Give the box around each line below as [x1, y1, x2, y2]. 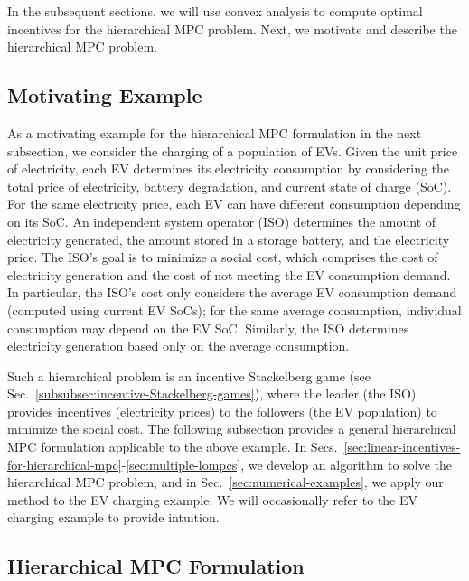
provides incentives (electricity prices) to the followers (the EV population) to [7, 401, 437, 420]
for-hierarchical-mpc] [7, 454, 122, 473]
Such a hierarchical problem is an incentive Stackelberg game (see [7, 366, 371, 385]
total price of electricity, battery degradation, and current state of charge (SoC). [7, 176, 452, 195]
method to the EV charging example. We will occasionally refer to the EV [7, 490, 418, 509]
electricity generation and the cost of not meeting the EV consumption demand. [7, 265, 451, 284]
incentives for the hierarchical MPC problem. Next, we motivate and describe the [7, 19, 457, 38]
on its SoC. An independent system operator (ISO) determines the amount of [7, 211, 436, 230]
